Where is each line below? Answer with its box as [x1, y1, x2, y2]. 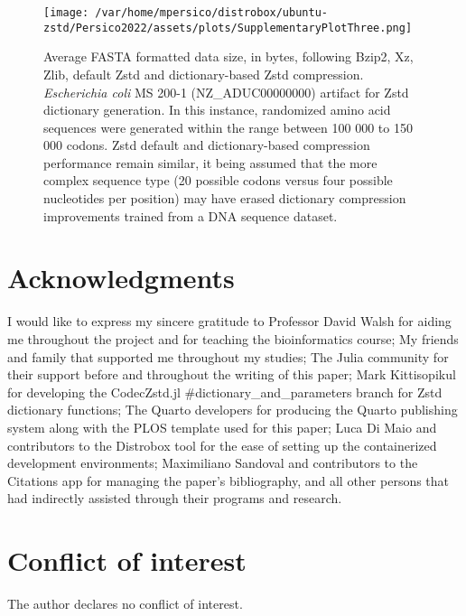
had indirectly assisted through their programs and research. [7, 489, 342, 508]
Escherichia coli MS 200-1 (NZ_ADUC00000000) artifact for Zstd [43, 82, 409, 101]
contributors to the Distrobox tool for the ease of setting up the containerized [7, 435, 437, 454]
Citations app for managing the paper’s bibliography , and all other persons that [7, 471, 450, 490]
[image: [43, 6, 89, 19]
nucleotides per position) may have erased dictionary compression [43, 189, 406, 208]
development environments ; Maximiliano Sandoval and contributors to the [7, 453, 418, 472]
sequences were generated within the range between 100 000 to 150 [43, 117, 413, 136]
